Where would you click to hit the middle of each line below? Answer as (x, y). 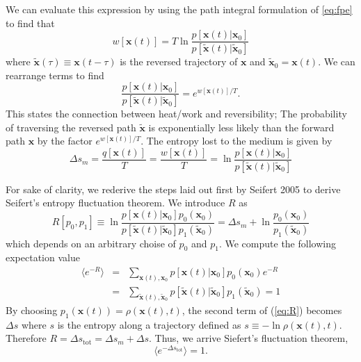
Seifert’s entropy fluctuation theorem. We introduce (115, 203)
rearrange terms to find (55, 75)
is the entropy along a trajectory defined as (149, 324)
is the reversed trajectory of (179, 61)
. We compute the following (277, 243)
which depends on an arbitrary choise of (91, 243)
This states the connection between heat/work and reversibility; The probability (176, 114)
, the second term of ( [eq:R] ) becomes (262, 310)
